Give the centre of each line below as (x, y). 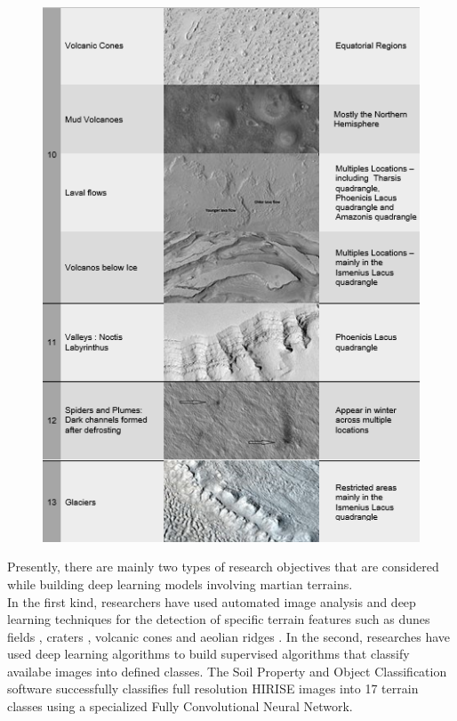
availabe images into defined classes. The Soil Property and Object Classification (227, 671)
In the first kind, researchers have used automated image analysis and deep (212, 601)
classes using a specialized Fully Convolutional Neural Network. (180, 706)
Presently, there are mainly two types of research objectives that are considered (223, 567)
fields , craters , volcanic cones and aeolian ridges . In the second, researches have (229, 636)
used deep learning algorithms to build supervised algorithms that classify (208, 654)
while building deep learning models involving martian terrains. (180, 583)
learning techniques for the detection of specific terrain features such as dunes (219, 619)
